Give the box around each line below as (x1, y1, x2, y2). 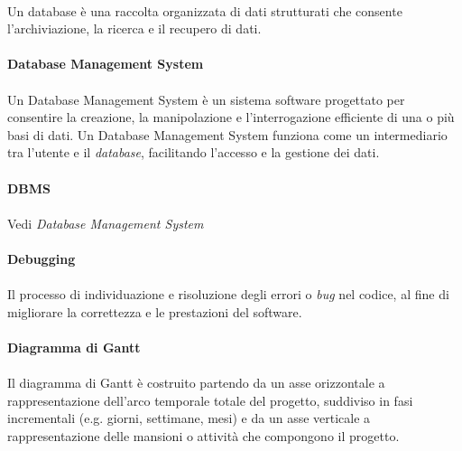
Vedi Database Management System (7, 213, 204, 232)
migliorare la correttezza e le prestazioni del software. (7, 302, 302, 321)
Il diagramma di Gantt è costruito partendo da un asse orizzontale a (7, 373, 385, 392)
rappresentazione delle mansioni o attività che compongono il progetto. (7, 426, 400, 445)
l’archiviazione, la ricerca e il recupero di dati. (7, 19, 262, 38)
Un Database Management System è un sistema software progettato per (7, 89, 405, 108)
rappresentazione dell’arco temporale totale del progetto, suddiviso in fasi (7, 390, 413, 409)
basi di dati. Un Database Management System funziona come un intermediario (7, 125, 448, 144)
